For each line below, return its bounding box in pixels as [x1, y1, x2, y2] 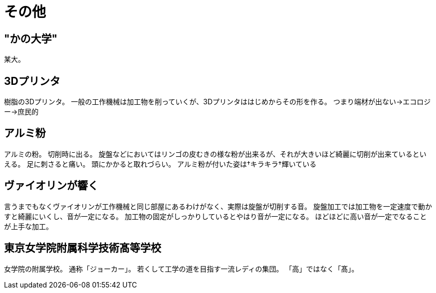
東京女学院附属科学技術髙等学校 [4, 242, 161, 255]
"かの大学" [4, 32, 58, 45]
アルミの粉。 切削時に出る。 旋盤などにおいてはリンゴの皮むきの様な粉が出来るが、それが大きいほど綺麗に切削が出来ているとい [4, 149, 427, 158]
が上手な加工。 [4, 222, 53, 231]
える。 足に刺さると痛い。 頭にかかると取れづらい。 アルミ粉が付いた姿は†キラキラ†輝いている [4, 159, 317, 168]
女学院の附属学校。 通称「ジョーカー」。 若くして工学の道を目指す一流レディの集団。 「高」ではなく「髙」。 [4, 264, 359, 273]
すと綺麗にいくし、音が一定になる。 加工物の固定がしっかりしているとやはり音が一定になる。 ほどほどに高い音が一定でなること [4, 212, 427, 221]
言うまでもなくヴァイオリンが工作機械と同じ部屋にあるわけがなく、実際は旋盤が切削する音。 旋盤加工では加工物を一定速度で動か [4, 202, 432, 211]
